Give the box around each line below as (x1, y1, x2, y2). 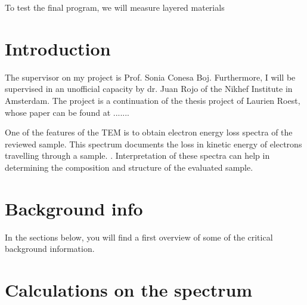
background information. (5, 242, 95, 255)
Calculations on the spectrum (5, 277, 253, 301)
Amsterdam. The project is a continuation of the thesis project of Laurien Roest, (5, 94, 300, 106)
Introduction (5, 36, 111, 60)
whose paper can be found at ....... (5, 106, 129, 118)
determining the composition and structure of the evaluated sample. (5, 161, 253, 173)
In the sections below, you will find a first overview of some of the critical (5, 230, 273, 243)
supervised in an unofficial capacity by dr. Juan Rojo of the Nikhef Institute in (5, 82, 293, 95)
